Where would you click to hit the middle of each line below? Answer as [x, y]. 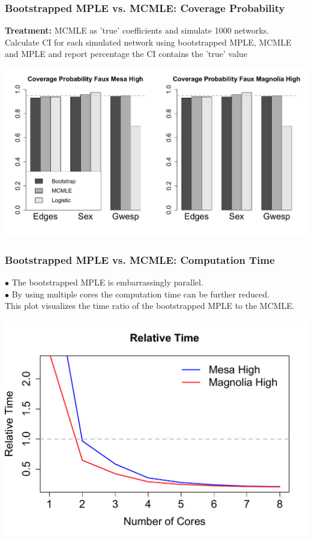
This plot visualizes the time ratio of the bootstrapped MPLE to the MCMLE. [150, 306]
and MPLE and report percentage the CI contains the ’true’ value [126, 54]
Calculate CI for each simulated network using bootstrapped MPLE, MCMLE [148, 42]
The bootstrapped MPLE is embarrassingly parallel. [107, 282]
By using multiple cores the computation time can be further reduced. [141, 294]
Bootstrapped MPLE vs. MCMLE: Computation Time [140, 259]
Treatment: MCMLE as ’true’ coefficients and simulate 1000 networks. [137, 30]
